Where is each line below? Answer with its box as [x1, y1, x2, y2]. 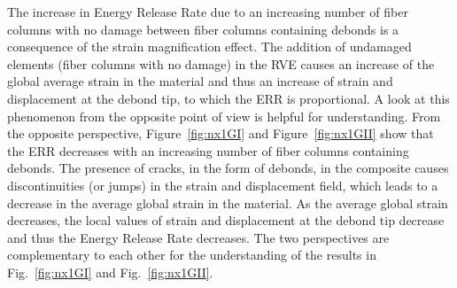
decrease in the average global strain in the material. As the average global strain [7, 193, 448, 212]
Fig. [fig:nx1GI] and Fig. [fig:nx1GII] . [7, 262, 213, 281]
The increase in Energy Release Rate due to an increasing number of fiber [7, 3, 408, 20]
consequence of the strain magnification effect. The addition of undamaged [7, 37, 412, 56]
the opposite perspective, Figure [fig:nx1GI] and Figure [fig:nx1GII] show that [7, 124, 434, 143]
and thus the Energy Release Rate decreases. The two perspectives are [7, 228, 390, 246]
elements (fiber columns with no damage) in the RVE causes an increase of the [7, 54, 435, 73]
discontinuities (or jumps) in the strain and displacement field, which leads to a [7, 175, 438, 194]
